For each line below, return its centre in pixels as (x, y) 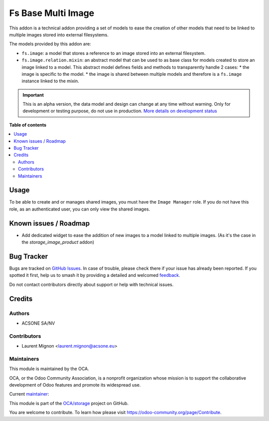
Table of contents (28, 125)
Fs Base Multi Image (52, 13)
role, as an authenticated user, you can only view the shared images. (80, 209)
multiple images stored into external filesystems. (59, 34)
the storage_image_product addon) (58, 242)
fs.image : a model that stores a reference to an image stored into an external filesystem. (114, 53)
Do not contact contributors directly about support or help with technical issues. (91, 284)
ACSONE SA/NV (38, 323)
